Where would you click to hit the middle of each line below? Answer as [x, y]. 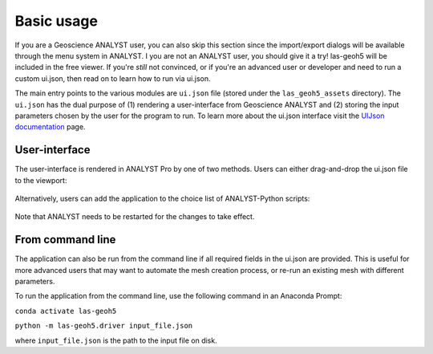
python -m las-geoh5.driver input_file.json [104, 326]
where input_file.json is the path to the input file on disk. [116, 340]
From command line [65, 240]
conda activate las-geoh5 [66, 311]
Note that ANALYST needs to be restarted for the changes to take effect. [135, 217]
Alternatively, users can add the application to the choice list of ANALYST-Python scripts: [162, 198]
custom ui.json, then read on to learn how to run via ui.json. [113, 78]
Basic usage [56, 21]
